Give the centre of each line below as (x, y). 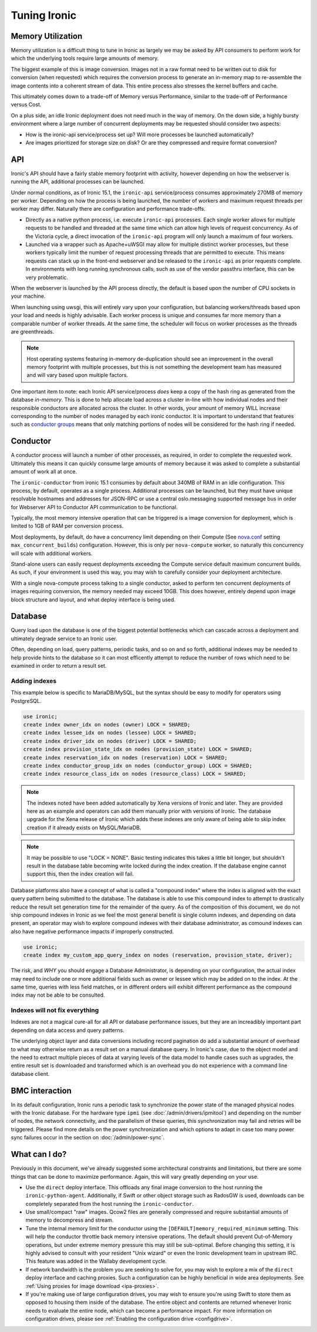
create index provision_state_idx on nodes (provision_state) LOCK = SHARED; (138, 749)
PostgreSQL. (26, 701)
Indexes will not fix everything (55, 1010)
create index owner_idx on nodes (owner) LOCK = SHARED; (107, 724)
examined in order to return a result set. (59, 666)
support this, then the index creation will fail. (80, 874)
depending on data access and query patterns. (68, 1030)
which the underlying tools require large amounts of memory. (85, 58)
